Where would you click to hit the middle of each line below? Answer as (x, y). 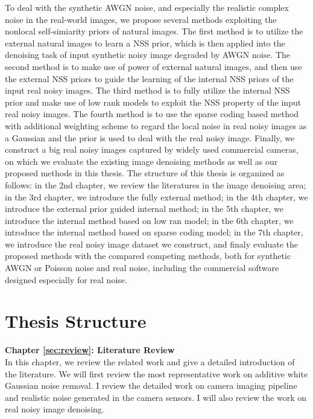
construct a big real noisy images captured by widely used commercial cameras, (152, 149)
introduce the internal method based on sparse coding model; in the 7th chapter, (154, 232)
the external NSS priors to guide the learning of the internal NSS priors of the (149, 78)
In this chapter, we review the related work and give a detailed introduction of (150, 361)
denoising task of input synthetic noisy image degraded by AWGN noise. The (148, 55)
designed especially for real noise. (66, 279)
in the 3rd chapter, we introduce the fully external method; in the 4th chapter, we (156, 197)
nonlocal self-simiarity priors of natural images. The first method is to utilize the (154, 31)
